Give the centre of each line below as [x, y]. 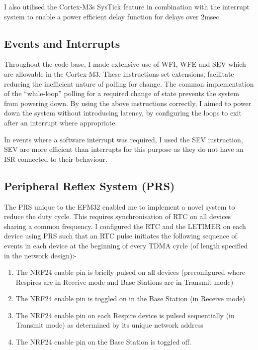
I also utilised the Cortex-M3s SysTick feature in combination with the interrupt [127, 6]
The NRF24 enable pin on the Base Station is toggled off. [103, 342]
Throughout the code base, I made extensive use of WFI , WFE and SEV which [125, 64]
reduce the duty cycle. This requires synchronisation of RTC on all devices [118, 216]
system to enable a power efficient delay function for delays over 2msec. [113, 16]
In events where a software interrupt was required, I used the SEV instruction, [124, 139]
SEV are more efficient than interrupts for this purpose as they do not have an [124, 149]
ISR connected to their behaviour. [56, 159]
